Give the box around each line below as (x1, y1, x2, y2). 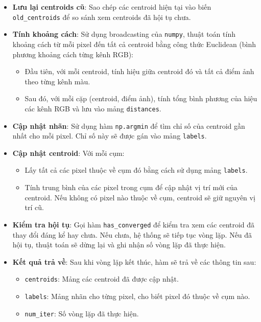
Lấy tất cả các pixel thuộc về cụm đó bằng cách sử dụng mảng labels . (25, 165, 248, 175)
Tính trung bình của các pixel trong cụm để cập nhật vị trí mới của (25, 182, 238, 193)
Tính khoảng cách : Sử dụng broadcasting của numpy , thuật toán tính (12, 29, 235, 39)
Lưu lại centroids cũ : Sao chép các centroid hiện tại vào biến (12, 2, 211, 12)
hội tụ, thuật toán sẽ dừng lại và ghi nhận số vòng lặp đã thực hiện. (12, 239, 226, 250)
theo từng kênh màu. (25, 76, 90, 86)
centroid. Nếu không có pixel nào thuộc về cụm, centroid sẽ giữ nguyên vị (25, 192, 255, 202)
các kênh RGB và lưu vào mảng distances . (25, 103, 161, 113)
